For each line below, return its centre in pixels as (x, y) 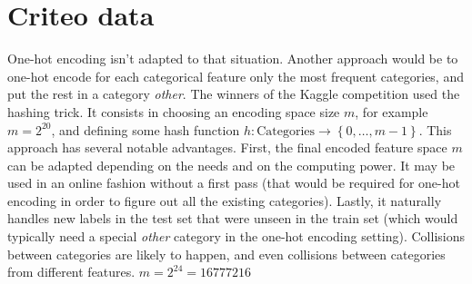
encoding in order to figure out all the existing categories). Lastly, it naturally (225, 200)
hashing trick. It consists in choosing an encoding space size (174, 111)
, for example (392, 111)
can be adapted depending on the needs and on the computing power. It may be (231, 165)
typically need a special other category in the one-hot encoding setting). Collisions (236, 236)
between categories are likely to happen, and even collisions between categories (226, 254)
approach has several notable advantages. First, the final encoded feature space (227, 147)
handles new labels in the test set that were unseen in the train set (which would (233, 218)
